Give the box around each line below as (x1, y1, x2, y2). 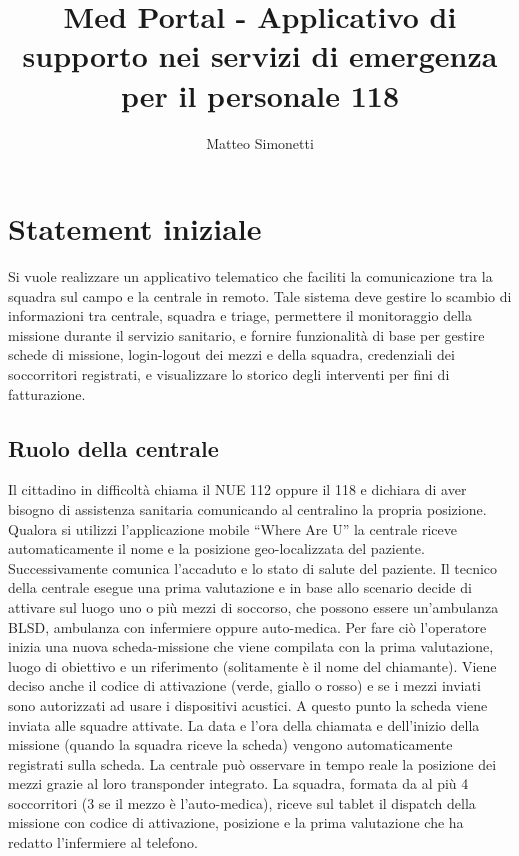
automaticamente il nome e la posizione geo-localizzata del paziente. (8, 538, 425, 559)
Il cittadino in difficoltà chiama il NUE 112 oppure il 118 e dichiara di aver (8, 479, 467, 500)
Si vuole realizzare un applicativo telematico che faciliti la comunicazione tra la (8, 266, 493, 287)
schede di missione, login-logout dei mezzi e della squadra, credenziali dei (8, 344, 455, 365)
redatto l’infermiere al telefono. (8, 832, 198, 853)
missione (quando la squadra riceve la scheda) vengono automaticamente (8, 734, 453, 755)
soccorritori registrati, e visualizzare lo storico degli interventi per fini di (8, 364, 450, 384)
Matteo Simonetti (206, 132, 314, 153)
